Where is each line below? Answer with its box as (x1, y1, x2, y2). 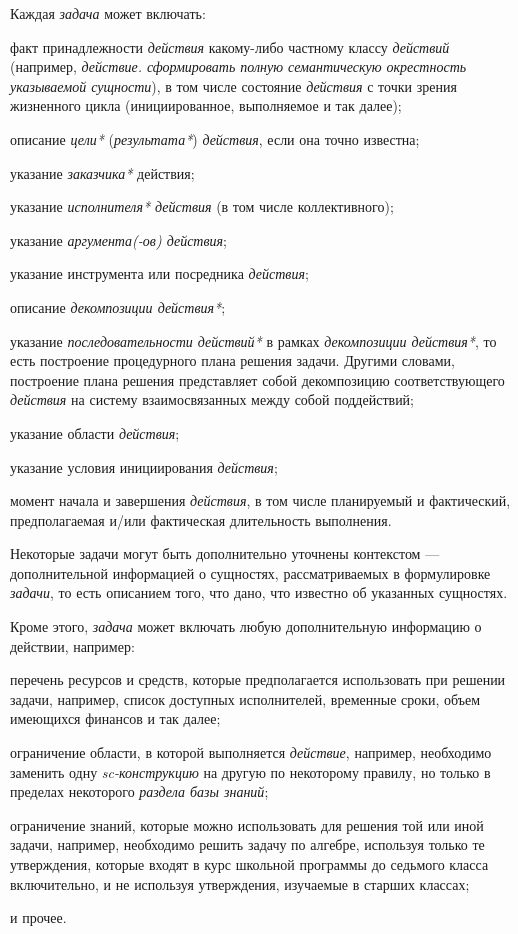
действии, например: (10, 635, 135, 656)
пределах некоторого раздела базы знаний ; (10, 781, 269, 802)
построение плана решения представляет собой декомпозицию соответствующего (10, 369, 505, 390)
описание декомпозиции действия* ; (10, 296, 226, 317)
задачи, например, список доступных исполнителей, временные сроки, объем (10, 688, 481, 709)
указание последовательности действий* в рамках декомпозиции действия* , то (10, 330, 497, 351)
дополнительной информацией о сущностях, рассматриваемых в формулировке (10, 562, 491, 583)
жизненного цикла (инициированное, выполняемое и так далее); (10, 95, 402, 116)
